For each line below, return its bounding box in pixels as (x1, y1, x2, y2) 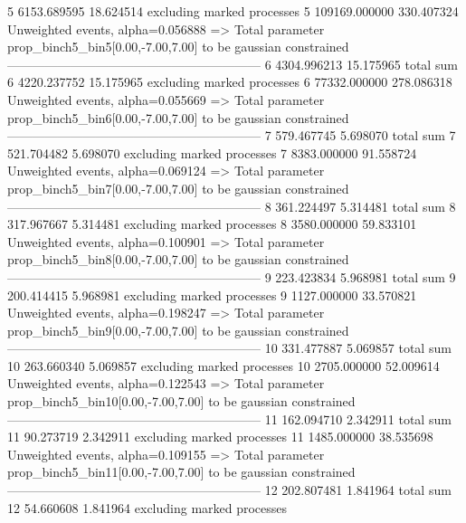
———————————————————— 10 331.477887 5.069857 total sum (7, 338, 452, 357)
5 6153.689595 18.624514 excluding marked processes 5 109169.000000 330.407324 (7, 2, 459, 20)
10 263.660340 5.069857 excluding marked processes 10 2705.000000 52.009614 (7, 356, 440, 375)
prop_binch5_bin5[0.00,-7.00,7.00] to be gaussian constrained (7, 37, 349, 56)
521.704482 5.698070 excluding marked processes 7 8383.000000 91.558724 (7, 143, 417, 162)
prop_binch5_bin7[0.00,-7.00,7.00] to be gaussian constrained (7, 178, 349, 197)
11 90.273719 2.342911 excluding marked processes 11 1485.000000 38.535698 (7, 427, 433, 446)
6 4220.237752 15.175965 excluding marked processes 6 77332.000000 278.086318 (7, 72, 452, 91)
